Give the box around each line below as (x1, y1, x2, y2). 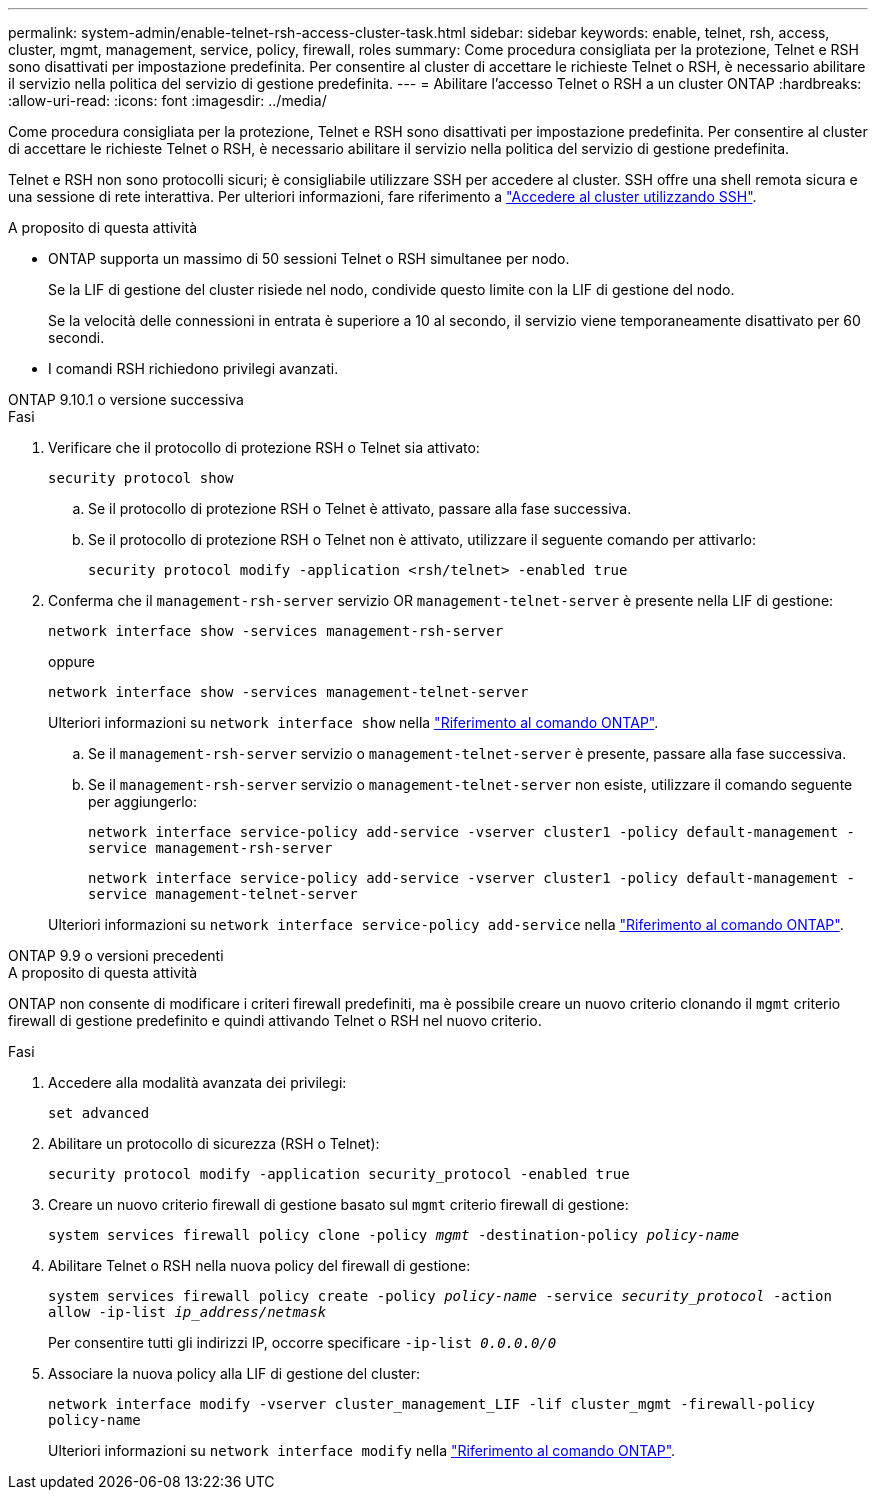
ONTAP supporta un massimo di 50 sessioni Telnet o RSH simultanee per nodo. (48, 250, 570, 267)
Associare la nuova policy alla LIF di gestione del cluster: (48, 1365, 421, 1382)
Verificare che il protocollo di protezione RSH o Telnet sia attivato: (48, 439, 480, 456)
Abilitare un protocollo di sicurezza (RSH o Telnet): (48, 1135, 380, 1152)
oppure (48, 653, 96, 670)
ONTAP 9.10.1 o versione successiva (8, 391, 244, 408)
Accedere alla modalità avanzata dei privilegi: (48, 1074, 347, 1091)
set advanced (48, 1105, 150, 1121)
